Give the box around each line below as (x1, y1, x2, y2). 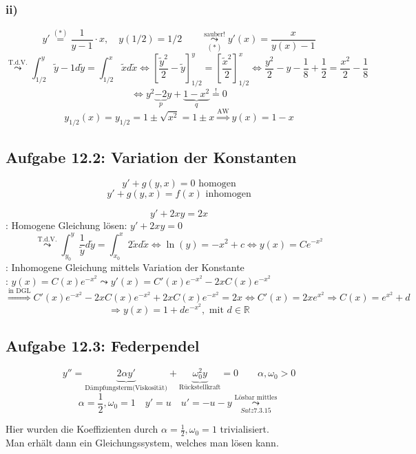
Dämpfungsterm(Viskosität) (85, 385, 167, 392)
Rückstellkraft (179, 384, 221, 391)
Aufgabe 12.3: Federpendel (6, 335, 200, 356)
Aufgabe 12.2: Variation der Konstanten (6, 146, 297, 167)
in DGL (8, 288, 31, 295)
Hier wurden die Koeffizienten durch (6, 422, 158, 436)
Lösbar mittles (234, 394, 278, 402)
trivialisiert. (220, 422, 269, 436)
